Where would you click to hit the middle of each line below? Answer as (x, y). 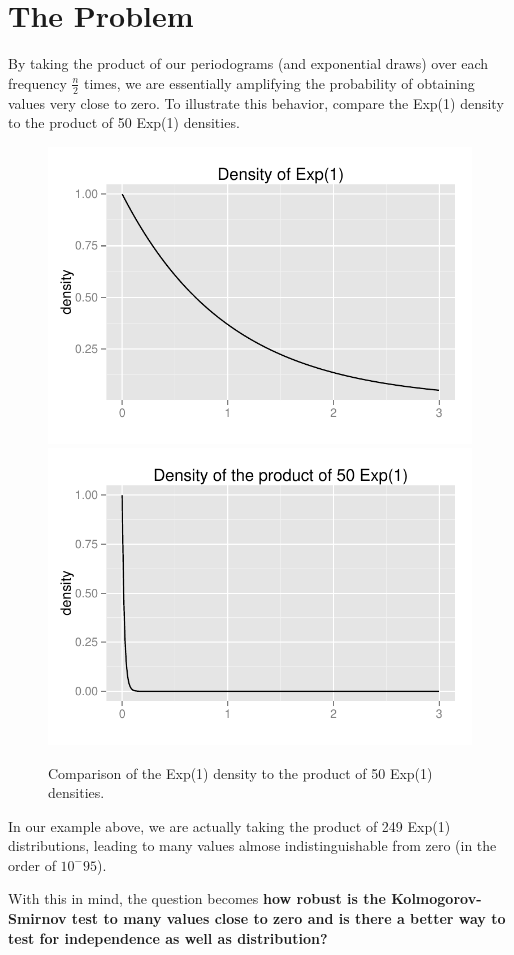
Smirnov (37, 918)
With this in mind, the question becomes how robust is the (197, 898)
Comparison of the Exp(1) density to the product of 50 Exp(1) (240, 772)
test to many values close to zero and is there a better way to (288, 918)
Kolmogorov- (436, 898)
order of (32, 864)
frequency (37, 82)
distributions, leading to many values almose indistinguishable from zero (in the (252, 845)
